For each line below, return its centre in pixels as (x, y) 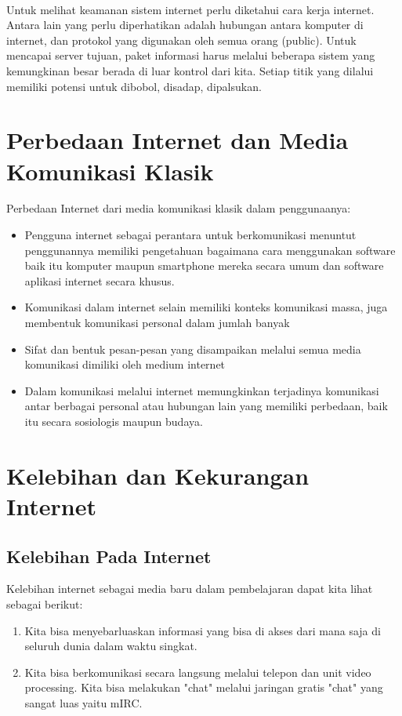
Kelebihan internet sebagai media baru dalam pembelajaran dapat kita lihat (190, 589)
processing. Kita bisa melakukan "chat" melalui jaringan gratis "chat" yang (204, 687)
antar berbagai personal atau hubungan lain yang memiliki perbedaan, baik (206, 406)
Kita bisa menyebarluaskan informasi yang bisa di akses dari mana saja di (203, 630)
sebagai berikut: (45, 603)
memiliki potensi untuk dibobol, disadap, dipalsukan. (134, 86)
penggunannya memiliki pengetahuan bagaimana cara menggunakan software (210, 250)
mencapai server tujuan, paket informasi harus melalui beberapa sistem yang (191, 55)
